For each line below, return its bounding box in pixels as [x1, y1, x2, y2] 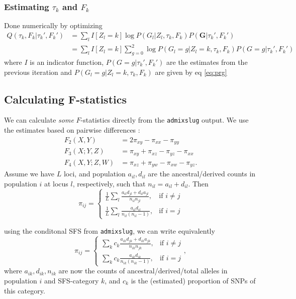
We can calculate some [4, 115, 74, 125]
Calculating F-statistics [4, 91, 127, 107]
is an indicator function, [30, 56, 104, 67]
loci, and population [63, 168, 126, 179]
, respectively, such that [72, 178, 146, 188]
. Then [188, 178, 209, 188]
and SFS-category [44, 275, 99, 285]
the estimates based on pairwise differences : [4, 125, 140, 135]
